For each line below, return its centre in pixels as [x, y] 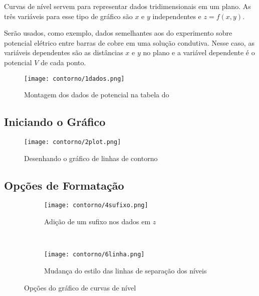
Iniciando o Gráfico [55, 122]
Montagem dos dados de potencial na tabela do [97, 95]
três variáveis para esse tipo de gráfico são [68, 16]
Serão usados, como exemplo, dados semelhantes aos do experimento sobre [118, 33]
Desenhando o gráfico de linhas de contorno [91, 158]
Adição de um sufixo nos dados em [97, 221]
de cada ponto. [63, 62]
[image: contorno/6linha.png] [94, 255]
